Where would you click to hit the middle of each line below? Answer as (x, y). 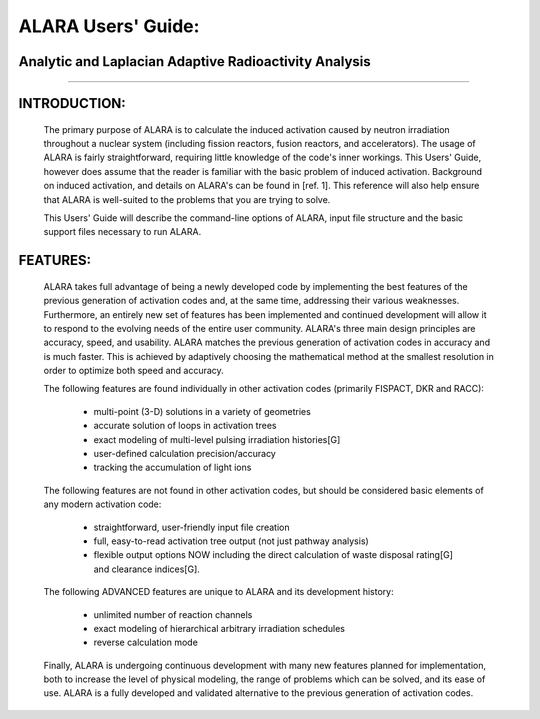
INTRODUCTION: (72, 103)
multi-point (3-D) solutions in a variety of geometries (202, 411)
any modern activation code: (102, 504)
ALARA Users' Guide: (109, 26)
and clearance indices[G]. (146, 569)
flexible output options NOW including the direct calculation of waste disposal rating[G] (273, 555)
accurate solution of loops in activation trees (185, 426)
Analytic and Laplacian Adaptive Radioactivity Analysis (195, 61)
